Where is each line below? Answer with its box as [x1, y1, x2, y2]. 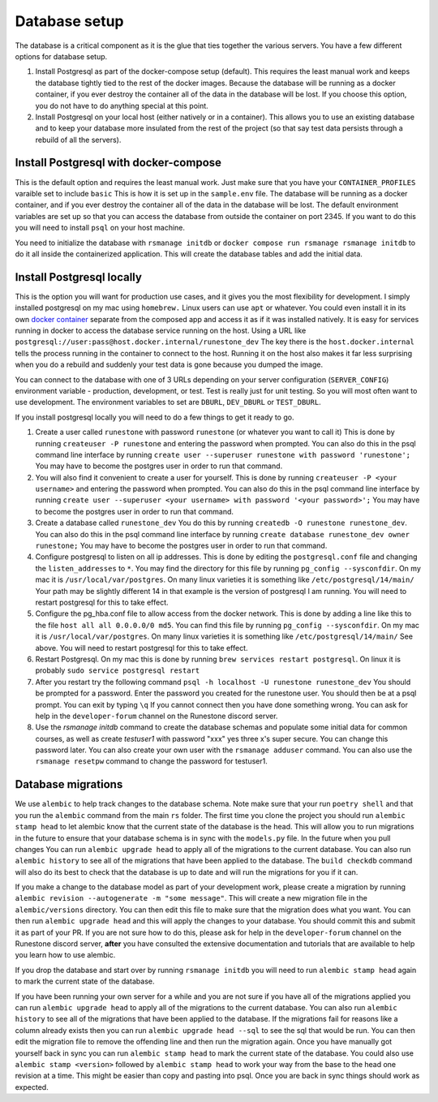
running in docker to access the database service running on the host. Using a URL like [15, 325, 307, 335]
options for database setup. [15, 51, 108, 61]
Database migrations [15, 777, 123, 791]
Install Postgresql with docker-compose [15, 156, 222, 170]
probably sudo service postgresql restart [35, 665, 200, 675]
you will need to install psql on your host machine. [15, 223, 186, 233]
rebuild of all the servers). [35, 135, 122, 144]
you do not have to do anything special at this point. [35, 101, 208, 110]
